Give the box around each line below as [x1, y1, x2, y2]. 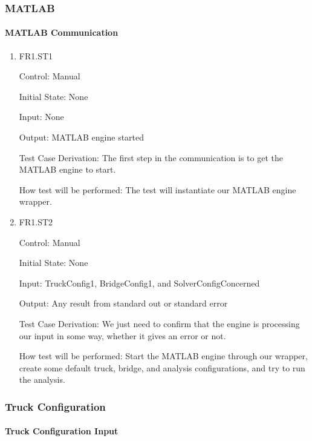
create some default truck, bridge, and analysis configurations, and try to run [19, 361, 305, 374]
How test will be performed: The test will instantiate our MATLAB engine [19, 183, 296, 196]
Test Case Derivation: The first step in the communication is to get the [19, 151, 283, 164]
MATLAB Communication [5, 26, 119, 39]
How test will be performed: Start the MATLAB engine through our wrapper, [19, 350, 308, 362]
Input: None [19, 110, 64, 123]
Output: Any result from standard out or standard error [19, 297, 228, 310]
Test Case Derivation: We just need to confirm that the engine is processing [19, 317, 300, 330]
